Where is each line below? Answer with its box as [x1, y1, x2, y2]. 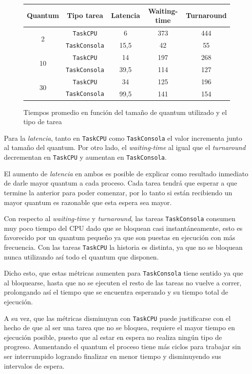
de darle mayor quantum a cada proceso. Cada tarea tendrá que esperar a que [4, 178, 237, 188]
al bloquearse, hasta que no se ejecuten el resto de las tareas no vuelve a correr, [4, 277, 242, 287]
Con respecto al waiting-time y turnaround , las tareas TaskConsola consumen [4, 213, 235, 224]
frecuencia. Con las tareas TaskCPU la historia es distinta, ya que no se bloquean [4, 242, 243, 252]
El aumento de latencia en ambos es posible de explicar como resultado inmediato [4, 168, 249, 178]
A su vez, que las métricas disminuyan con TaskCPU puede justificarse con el [4, 313, 231, 323]
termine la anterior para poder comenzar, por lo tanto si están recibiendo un [4, 187, 233, 197]
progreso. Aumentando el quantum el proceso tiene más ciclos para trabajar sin [4, 341, 241, 352]
